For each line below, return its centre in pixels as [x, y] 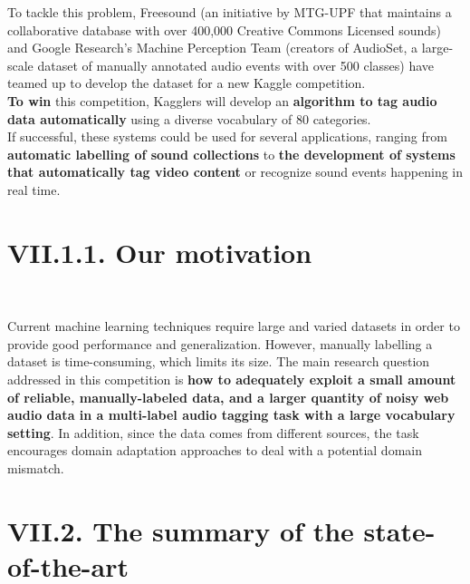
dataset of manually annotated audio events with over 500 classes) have [236, 65]
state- [399, 530]
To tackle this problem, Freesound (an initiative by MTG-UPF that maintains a [230, 12]
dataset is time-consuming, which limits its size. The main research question [219, 361]
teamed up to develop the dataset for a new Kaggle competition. [187, 83]
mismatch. [36, 468]
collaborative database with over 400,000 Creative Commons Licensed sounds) [224, 29]
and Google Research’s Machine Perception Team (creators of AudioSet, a [213, 48]
